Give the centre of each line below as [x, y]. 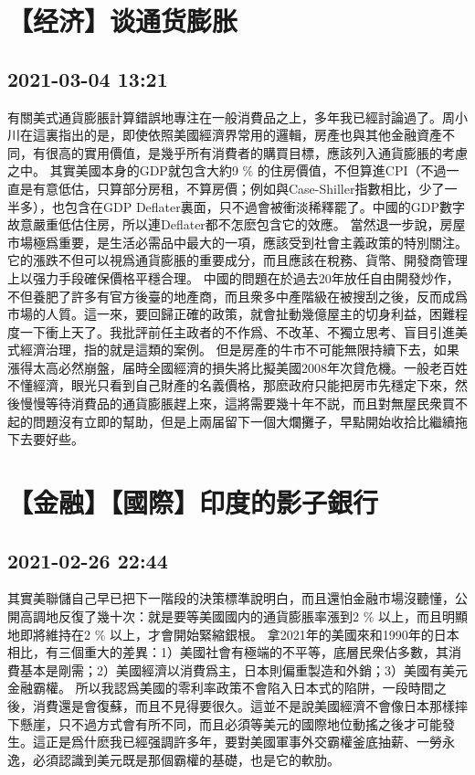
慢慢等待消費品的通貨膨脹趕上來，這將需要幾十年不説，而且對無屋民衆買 [237, 403]
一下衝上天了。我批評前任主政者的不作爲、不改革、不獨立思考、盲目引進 [237, 331]
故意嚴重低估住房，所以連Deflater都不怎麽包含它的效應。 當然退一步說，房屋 [237, 224]
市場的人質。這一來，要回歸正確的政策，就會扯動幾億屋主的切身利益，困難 [231, 314]
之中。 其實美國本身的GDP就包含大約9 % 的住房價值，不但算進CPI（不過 [227, 170]
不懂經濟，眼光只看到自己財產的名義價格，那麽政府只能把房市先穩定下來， [231, 385]
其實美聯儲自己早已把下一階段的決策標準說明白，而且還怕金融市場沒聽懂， [231, 598]
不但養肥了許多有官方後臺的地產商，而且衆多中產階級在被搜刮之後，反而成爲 [237, 296]
